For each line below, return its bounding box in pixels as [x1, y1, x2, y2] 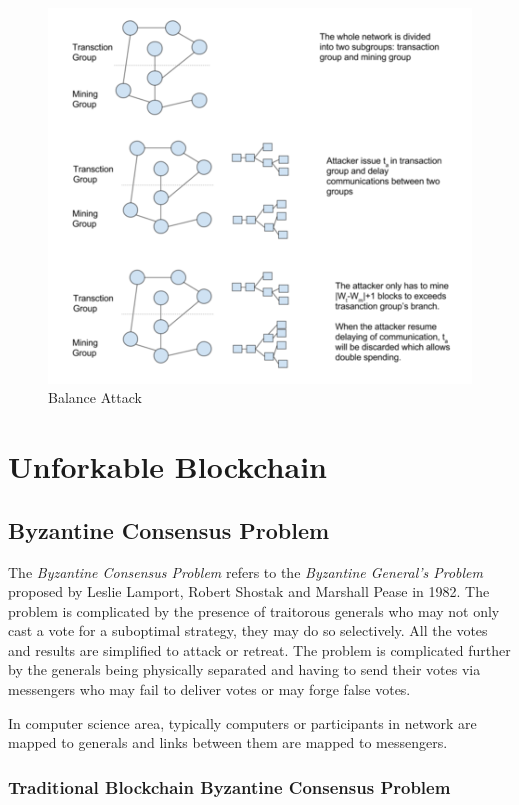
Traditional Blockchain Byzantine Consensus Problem [8, 774, 451, 799]
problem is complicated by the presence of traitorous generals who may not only [8, 600, 500, 621]
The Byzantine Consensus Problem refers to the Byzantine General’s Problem [8, 561, 484, 582]
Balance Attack [48, 387, 142, 408]
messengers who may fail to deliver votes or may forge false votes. [8, 679, 411, 700]
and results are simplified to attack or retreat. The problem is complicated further [8, 639, 511, 660]
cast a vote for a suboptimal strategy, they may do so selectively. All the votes [8, 620, 488, 641]
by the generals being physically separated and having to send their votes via [8, 659, 481, 680]
